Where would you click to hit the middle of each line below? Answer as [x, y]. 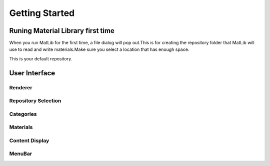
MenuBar [21, 154]
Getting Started [42, 13]
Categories [23, 114]
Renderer [21, 87]
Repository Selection [35, 101]
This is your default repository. [41, 59]
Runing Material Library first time [62, 31]
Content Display [29, 141]
